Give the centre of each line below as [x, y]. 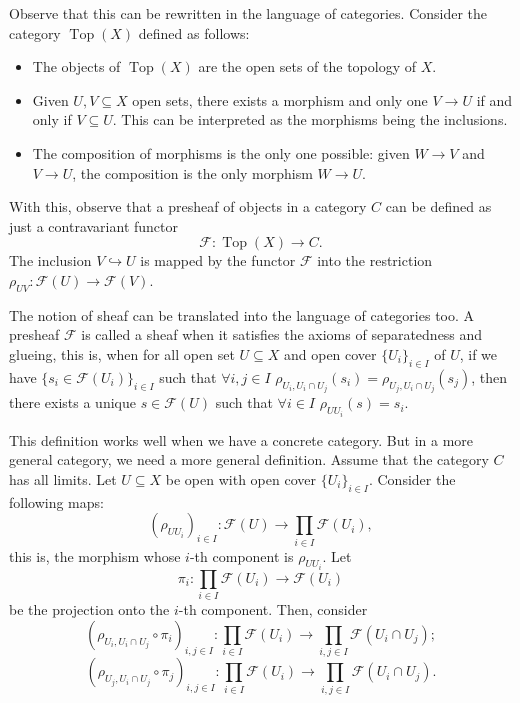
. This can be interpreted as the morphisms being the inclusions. [310, 119]
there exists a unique [72, 402]
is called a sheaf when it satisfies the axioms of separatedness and [282, 334]
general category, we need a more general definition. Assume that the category [249, 459]
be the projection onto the [89, 609]
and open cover [330, 353]
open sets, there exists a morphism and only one [280, 99]
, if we [478, 353]
